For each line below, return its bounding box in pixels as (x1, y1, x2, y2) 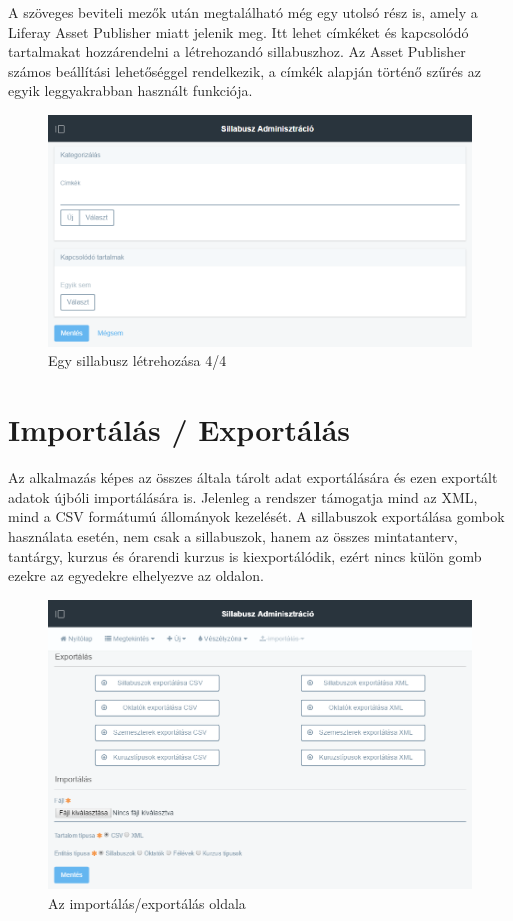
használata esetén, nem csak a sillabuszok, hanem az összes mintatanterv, (8, 525, 458, 546)
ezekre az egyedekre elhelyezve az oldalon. (8, 565, 264, 586)
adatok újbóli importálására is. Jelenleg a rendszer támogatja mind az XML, (8, 486, 478, 507)
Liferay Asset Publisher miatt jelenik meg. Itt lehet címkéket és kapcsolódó (8, 21, 469, 42)
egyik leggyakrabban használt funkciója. (8, 80, 253, 101)
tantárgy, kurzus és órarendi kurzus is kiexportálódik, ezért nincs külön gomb (8, 545, 482, 566)
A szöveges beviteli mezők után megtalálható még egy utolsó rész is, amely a (8, 2, 478, 22)
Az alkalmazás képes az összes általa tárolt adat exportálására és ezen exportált (8, 467, 498, 488)
